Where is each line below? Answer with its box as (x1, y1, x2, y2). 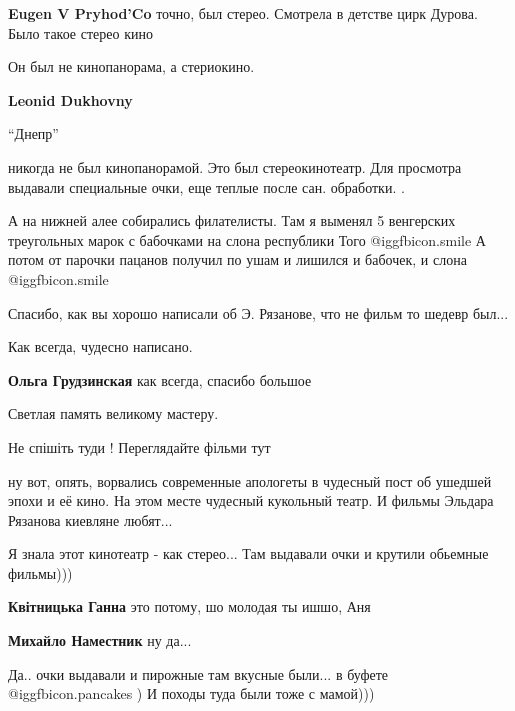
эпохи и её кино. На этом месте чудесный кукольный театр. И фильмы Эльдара (8, 490, 494, 511)
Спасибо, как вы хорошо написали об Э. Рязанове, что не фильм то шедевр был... (8, 302, 509, 323)
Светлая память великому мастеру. (8, 403, 219, 424)
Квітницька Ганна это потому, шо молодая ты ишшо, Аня (8, 596, 371, 617)
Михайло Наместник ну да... (8, 630, 192, 651)
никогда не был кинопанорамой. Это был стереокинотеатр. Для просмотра (8, 156, 462, 177)
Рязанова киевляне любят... (8, 509, 173, 530)
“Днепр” (8, 123, 59, 144)
